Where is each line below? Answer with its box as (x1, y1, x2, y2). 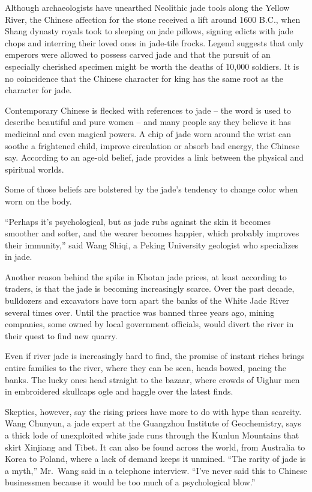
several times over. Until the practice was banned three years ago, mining (5, 306, 275, 318)
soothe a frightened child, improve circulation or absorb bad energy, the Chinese (5, 139, 299, 152)
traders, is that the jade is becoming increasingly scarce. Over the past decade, (5, 282, 295, 295)
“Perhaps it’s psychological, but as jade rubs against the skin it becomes (5, 215, 271, 227)
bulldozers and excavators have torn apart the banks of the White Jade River (5, 294, 290, 307)
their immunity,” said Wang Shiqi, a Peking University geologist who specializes (5, 238, 299, 251)
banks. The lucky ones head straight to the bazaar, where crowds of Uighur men (5, 373, 300, 386)
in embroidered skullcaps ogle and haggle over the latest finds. (5, 385, 233, 398)
